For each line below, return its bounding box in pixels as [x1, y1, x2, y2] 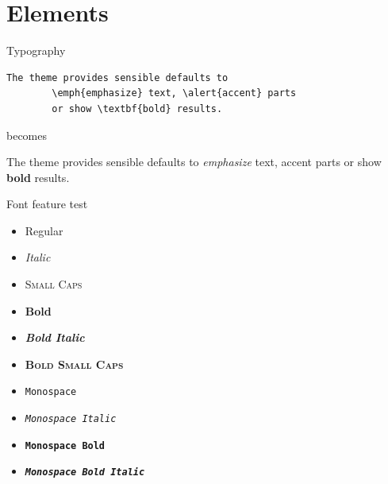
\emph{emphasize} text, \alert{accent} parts [52, 87, 297, 99]
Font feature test [6, 196, 88, 212]
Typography [6, 42, 66, 59]
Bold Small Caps [25, 355, 124, 372]
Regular [25, 222, 63, 238]
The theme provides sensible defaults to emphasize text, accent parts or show [6, 153, 382, 170]
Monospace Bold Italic [25, 467, 145, 478]
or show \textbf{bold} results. [52, 103, 223, 114]
